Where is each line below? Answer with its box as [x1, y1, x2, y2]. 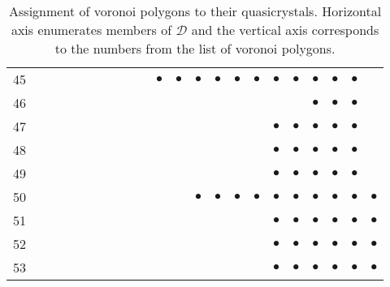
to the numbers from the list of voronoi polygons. [54, 39, 336, 58]
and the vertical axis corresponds [191, 20, 379, 39]
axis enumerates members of [11, 20, 172, 39]
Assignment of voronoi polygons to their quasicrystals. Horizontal [9, 2, 382, 20]
